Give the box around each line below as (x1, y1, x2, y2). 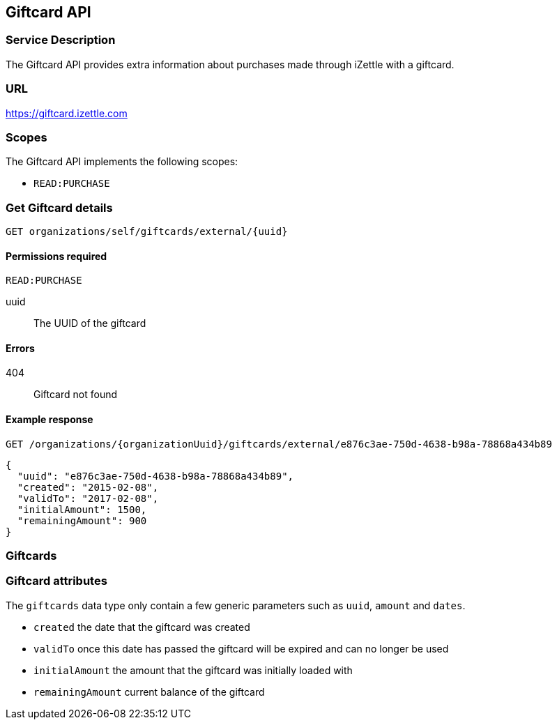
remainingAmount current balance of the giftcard (33, 685, 265, 698)
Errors (6, 342, 35, 354)
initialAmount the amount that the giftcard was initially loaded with (33, 664, 353, 676)
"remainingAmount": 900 (17, 514, 147, 526)
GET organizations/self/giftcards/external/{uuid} (6, 226, 288, 238)
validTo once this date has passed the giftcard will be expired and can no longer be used (33, 642, 449, 655)
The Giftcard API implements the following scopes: (6, 155, 238, 168)
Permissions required (6, 250, 107, 262)
